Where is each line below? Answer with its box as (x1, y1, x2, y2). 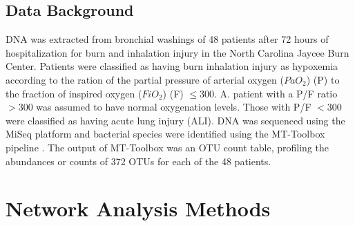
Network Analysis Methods (6, 194, 271, 223)
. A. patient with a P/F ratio (214, 86, 338, 100)
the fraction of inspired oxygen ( (6, 86, 142, 100)
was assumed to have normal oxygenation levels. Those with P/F (36, 100, 311, 114)
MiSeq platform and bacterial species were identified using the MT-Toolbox (6, 126, 325, 141)
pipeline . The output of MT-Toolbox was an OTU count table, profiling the (6, 140, 329, 154)
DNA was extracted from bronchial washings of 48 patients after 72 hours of (6, 32, 329, 46)
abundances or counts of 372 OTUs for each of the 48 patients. (6, 153, 271, 168)
